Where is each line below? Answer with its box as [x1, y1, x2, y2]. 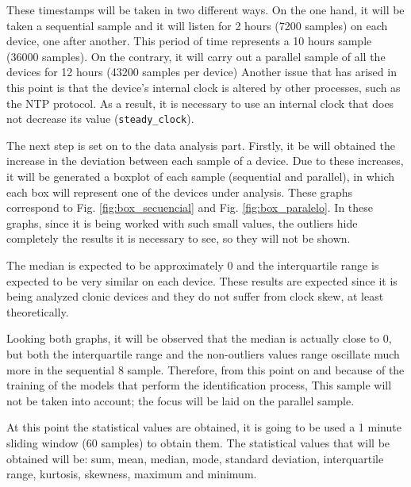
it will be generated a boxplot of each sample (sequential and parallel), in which [6, 168, 395, 184]
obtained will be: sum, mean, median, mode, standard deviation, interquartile [6, 450, 384, 466]
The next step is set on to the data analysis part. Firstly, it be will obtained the [6, 136, 395, 153]
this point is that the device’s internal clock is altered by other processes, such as [6, 79, 401, 95]
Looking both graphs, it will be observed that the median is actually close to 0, [6, 330, 392, 347]
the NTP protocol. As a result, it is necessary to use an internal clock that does [6, 94, 394, 111]
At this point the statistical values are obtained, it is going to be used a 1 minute [6, 419, 401, 435]
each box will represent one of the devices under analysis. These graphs [6, 183, 353, 200]
